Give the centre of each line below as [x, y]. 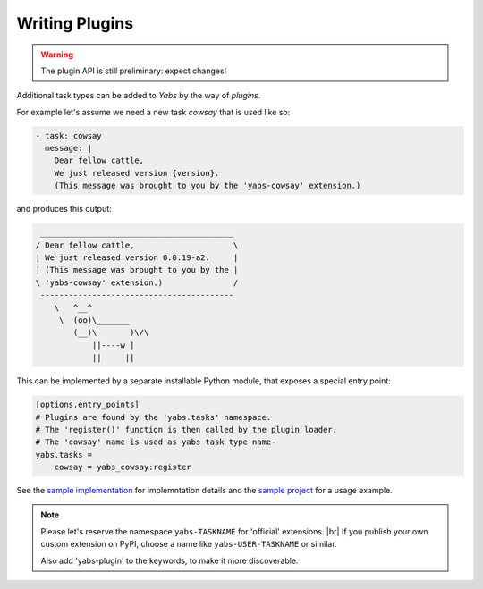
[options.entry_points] [88, 405]
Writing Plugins [75, 23]
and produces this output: [64, 209]
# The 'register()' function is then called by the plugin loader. [186, 429]
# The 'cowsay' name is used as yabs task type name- [156, 442]
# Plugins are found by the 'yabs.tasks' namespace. [153, 417]
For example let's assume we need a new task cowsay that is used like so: [153, 112]
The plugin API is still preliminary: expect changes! [134, 71]
